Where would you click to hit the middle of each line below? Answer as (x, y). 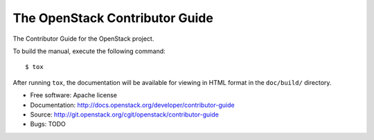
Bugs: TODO (48, 124)
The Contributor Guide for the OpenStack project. (83, 39)
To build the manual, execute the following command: (89, 51)
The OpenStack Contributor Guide (113, 18)
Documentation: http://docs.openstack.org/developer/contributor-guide (132, 105)
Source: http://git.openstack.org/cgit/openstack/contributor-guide (125, 114)
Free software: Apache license (74, 95)
